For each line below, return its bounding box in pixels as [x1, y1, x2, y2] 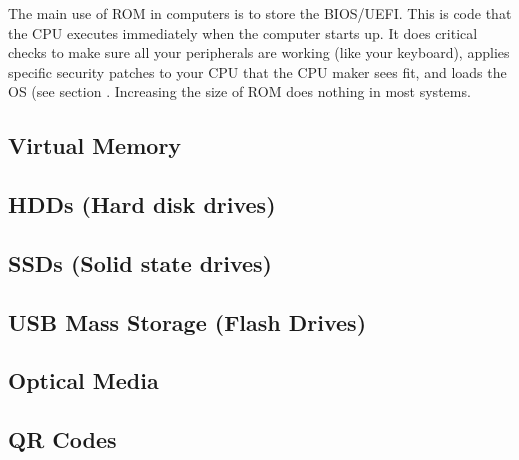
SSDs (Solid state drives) [8, 247, 272, 278]
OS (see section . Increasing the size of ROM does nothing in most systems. [8, 81, 471, 102]
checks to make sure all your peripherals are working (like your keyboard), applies [8, 42, 510, 63]
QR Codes [8, 424, 117, 455]
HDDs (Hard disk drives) [8, 189, 276, 220]
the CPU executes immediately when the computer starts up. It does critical [8, 22, 478, 43]
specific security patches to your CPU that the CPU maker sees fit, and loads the [8, 61, 507, 82]
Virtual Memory [8, 130, 182, 161]
